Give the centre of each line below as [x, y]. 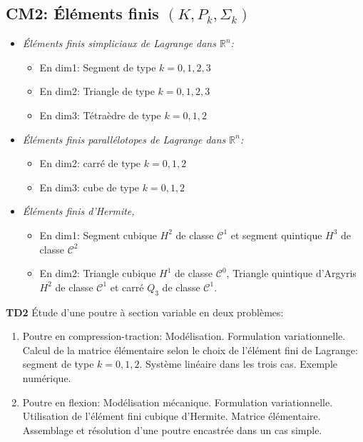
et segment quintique [276, 235]
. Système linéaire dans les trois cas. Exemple [239, 364]
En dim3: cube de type [90, 187]
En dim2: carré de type [90, 163]
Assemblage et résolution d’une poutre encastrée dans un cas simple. [172, 430]
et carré [127, 287]
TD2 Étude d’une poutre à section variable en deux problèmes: [145, 312]
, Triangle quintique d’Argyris [291, 273]
